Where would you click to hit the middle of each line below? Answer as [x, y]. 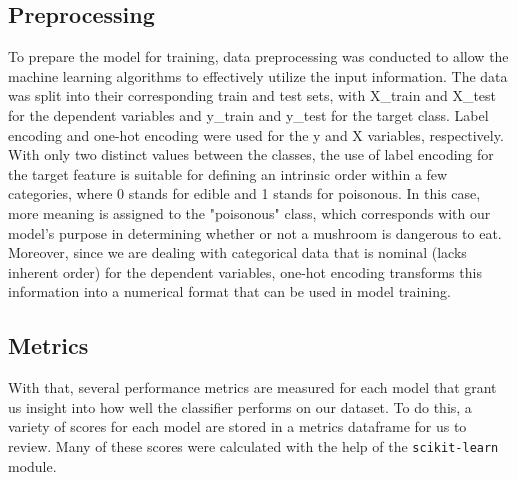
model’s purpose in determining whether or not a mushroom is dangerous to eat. [255, 232]
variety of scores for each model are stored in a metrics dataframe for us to [237, 426]
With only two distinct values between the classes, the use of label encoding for [251, 154]
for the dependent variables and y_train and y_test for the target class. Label [248, 114]
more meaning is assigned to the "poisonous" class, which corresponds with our [249, 212]
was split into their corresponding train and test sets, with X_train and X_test [252, 95]
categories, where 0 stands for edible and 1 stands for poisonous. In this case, [244, 193]
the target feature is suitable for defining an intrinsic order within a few [228, 173]
